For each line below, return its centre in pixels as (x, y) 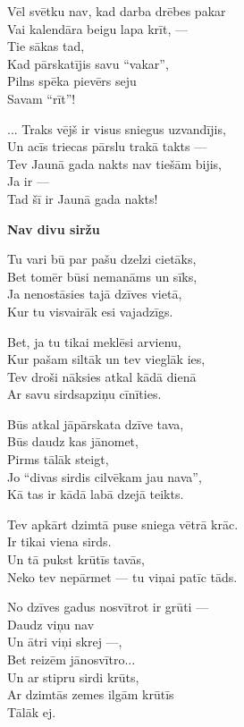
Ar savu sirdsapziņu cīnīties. (84, 394)
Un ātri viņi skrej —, (65, 642)
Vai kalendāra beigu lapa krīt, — (97, 28)
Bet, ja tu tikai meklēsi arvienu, (94, 341)
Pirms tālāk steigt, (58, 459)
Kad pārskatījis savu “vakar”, (88, 63)
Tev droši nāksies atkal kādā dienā (102, 376)
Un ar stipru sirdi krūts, (73, 676)
